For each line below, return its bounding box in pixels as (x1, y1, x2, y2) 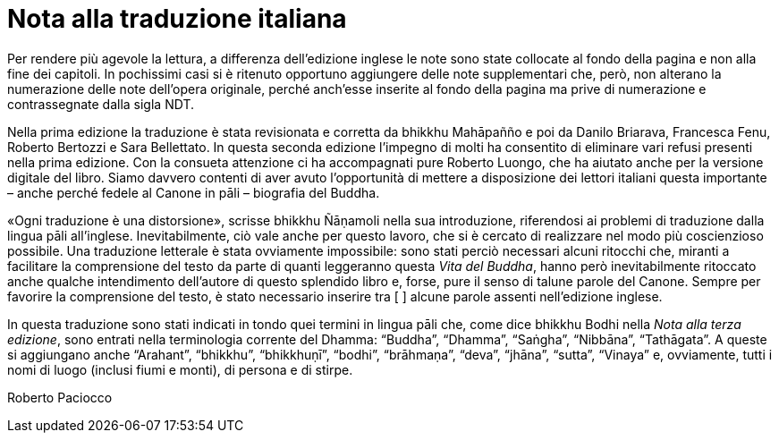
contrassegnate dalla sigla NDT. (7, 96, 194, 112)
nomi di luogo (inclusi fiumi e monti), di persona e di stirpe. (7, 361, 353, 377)
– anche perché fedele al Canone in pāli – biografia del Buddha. (7, 184, 380, 200)
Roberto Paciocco (7, 389, 113, 405)
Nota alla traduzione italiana (7, 4, 347, 34)
